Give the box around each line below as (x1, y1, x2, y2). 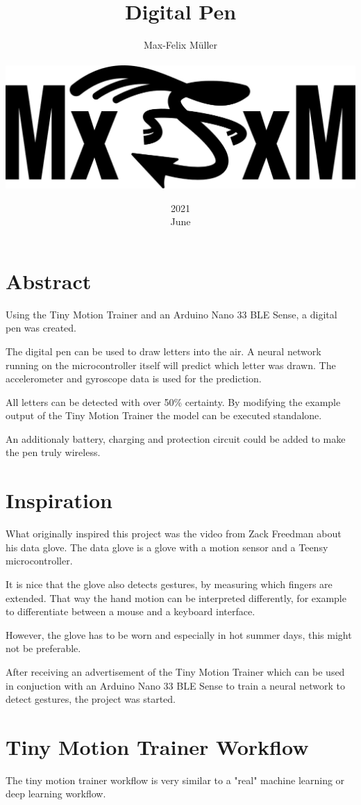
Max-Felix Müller (143, 38, 218, 52)
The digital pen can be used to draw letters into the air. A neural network (6, 343, 321, 358)
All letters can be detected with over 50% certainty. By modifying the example (6, 394, 341, 409)
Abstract (6, 266, 92, 295)
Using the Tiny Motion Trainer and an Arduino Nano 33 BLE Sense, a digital (6, 307, 337, 321)
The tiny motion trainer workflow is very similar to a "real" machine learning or (6, 772, 345, 787)
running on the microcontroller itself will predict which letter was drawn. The (6, 357, 336, 372)
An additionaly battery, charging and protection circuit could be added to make (6, 431, 346, 446)
